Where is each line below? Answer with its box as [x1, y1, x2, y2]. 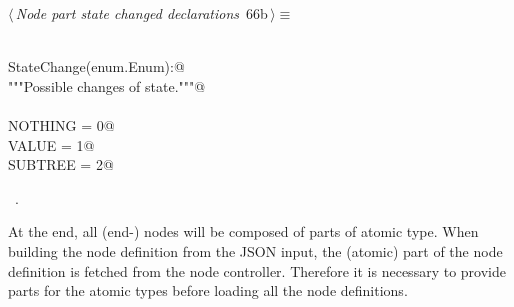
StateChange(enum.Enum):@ [8, 56, 185, 77]
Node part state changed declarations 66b [15, 3, 268, 23]
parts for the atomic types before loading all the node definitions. [8, 280, 408, 301]
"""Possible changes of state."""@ [8, 75, 206, 96]
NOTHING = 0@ [8, 114, 115, 135]
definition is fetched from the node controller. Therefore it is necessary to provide [8, 260, 506, 281]
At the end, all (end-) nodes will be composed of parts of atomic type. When [8, 221, 479, 242]
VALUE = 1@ [8, 134, 95, 155]
